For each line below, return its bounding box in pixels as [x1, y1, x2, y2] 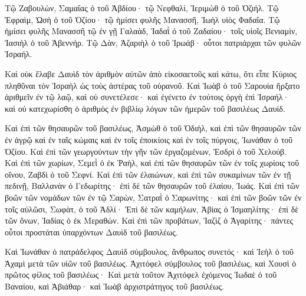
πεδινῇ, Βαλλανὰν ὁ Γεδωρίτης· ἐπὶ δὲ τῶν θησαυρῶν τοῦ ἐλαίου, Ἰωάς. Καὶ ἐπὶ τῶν [5, 179, 300, 192]
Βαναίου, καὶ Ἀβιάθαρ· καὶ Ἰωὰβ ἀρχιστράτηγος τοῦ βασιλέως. [5, 280, 224, 292]
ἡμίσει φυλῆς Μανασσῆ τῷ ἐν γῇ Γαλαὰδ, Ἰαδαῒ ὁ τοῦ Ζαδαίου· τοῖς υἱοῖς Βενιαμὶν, [5, 25, 298, 37]
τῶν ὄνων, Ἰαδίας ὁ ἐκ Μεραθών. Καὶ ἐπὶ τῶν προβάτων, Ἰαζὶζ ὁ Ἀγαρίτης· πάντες [5, 214, 294, 227]
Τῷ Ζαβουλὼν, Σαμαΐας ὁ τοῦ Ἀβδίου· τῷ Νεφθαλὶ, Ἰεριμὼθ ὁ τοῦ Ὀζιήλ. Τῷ [5, 2, 279, 14]
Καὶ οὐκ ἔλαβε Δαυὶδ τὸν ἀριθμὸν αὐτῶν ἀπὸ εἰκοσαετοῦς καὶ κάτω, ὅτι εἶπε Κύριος [5, 67, 297, 79]
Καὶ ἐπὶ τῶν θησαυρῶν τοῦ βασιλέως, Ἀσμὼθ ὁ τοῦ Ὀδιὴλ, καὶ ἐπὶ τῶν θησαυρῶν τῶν [5, 122, 301, 134]
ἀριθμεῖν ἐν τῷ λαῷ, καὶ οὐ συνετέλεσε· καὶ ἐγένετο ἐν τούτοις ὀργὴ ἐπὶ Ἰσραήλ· [5, 91, 289, 103]
